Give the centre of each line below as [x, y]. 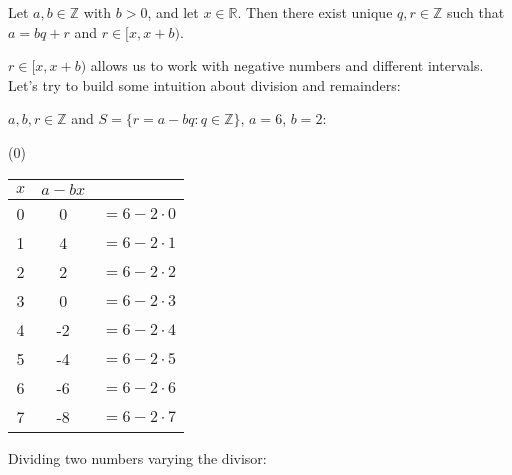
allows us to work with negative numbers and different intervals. [287, 65]
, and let [173, 12]
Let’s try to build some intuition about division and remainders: [204, 84]
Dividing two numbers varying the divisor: [137, 457]
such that [475, 12]
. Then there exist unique [315, 12]
